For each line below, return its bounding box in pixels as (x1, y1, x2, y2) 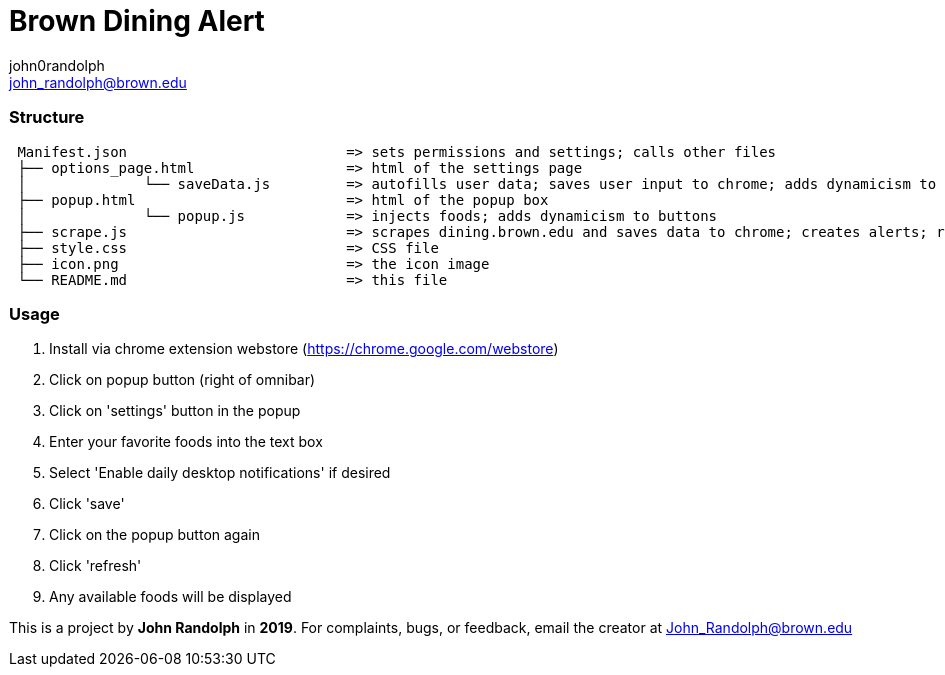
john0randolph (9, 56, 105, 74)
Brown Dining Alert (9, 4, 265, 38)
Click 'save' (49, 495, 125, 513)
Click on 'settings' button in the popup (49, 402, 301, 420)
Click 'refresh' (49, 557, 142, 575)
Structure (9, 107, 85, 128)
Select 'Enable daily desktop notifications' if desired (49, 464, 391, 482)
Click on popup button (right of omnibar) (49, 371, 316, 389)
